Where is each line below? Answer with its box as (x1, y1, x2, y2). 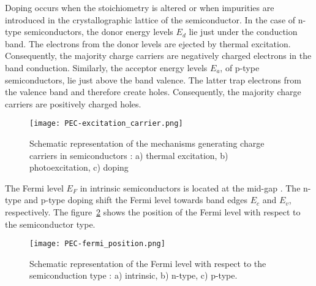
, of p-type (220, 61, 260, 74)
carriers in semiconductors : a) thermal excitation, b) (29, 149, 228, 161)
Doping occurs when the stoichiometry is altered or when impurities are (5, 1, 274, 14)
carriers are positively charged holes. (5, 97, 141, 110)
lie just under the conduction (189, 25, 298, 38)
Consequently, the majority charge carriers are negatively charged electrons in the (5, 49, 312, 62)
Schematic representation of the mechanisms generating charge (29, 137, 265, 149)
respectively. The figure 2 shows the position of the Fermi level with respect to (5, 205, 301, 218)
